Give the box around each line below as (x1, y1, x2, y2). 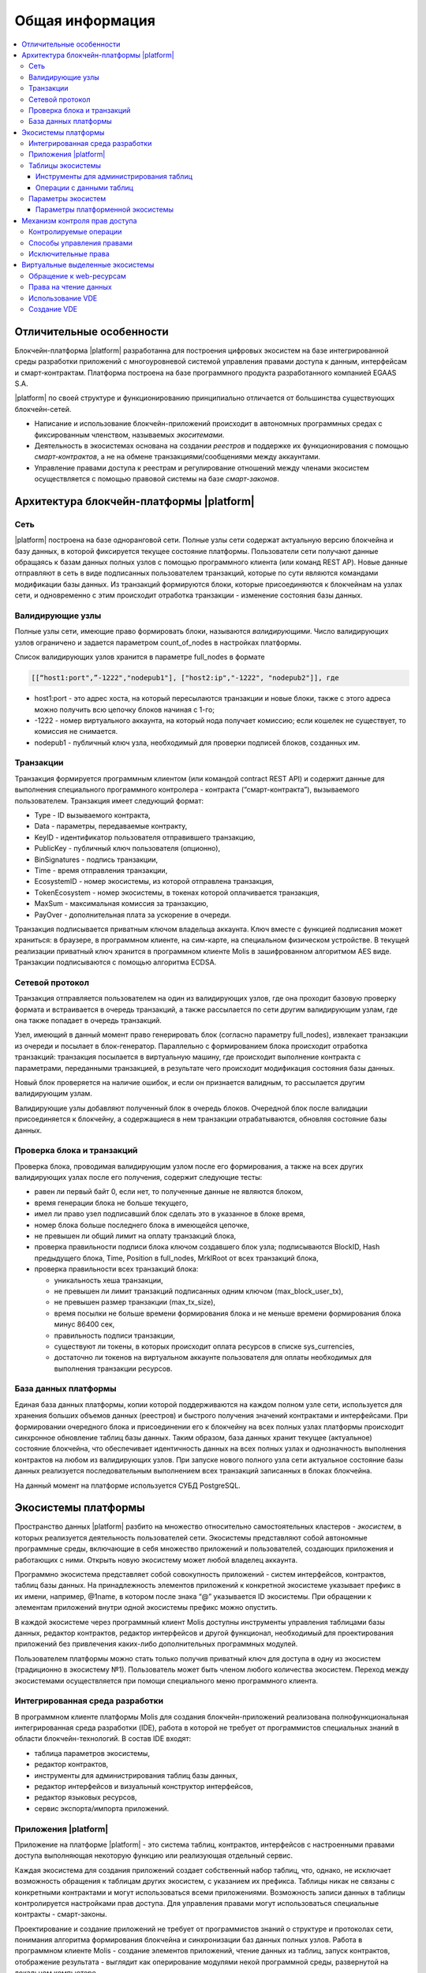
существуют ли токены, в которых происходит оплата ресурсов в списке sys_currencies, (54, 1342, 355, 1351)
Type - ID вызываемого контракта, (34, 811, 151, 820)
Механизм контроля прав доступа (21, 215, 137, 225)
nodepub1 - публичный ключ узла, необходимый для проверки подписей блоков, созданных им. (34, 738, 361, 747)
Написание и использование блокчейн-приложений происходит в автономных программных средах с (34, 419, 383, 429)
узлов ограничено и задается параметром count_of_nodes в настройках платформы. (14, 638, 302, 647)
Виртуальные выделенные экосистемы (21, 260, 155, 270)
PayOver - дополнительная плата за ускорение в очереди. (34, 910, 232, 919)
